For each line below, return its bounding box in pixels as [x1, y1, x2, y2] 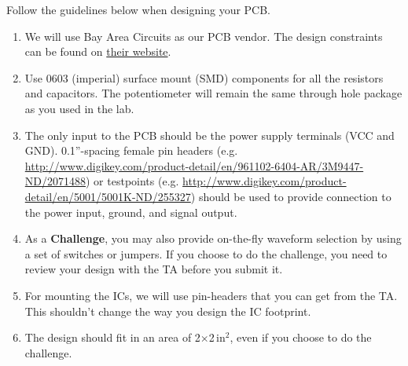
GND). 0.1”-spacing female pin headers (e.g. [24, 142, 238, 159]
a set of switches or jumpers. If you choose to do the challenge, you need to [24, 245, 388, 262]
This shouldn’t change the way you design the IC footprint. [24, 302, 311, 319]
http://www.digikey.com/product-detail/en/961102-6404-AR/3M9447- [24, 157, 364, 174]
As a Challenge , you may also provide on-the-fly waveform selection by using [24, 230, 402, 247]
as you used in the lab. [24, 100, 134, 116]
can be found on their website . [24, 43, 171, 60]
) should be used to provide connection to [190, 188, 391, 204]
